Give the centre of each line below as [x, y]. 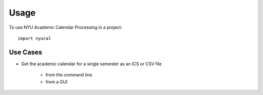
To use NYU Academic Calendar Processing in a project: [66, 27]
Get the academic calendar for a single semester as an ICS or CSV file [91, 64]
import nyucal [34, 38]
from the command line [69, 75]
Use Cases [26, 52]
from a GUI [56, 82]
